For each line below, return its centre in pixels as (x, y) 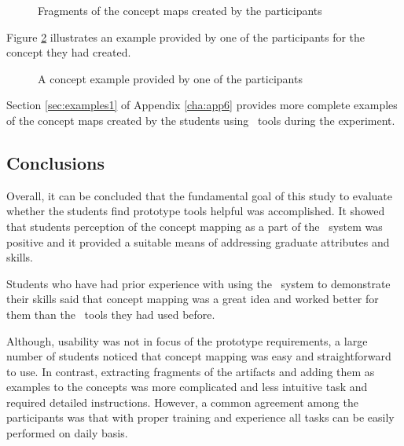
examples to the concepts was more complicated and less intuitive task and (187, 387)
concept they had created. (69, 52)
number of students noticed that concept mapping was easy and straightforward (199, 356)
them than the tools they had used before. (111, 314)
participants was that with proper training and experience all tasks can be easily (200, 417)
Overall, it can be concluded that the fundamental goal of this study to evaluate (199, 195)
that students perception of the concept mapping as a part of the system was (195, 226)
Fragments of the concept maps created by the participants (180, 10)
